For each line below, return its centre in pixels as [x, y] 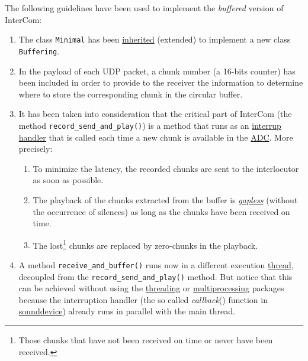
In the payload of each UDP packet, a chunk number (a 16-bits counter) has [157, 71]
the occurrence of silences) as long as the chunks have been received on [161, 211]
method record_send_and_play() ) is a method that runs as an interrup [150, 125]
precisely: [36, 149]
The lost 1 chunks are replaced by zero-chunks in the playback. [145, 244]
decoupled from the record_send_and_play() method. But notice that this [155, 276]
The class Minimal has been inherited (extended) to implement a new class [155, 39]
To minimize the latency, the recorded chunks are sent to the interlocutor [166, 168]
